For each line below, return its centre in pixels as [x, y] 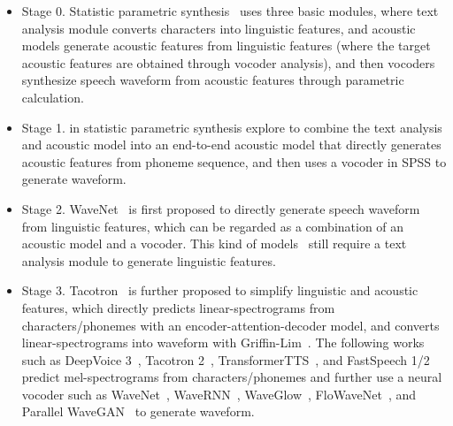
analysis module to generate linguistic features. [149, 260]
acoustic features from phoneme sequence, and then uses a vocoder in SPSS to [234, 161]
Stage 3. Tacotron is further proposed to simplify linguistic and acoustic [220, 290]
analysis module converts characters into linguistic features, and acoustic [219, 28]
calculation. [53, 97]
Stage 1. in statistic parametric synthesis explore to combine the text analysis [232, 127]
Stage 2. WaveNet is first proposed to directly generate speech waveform [221, 208]
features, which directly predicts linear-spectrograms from [178, 307]
